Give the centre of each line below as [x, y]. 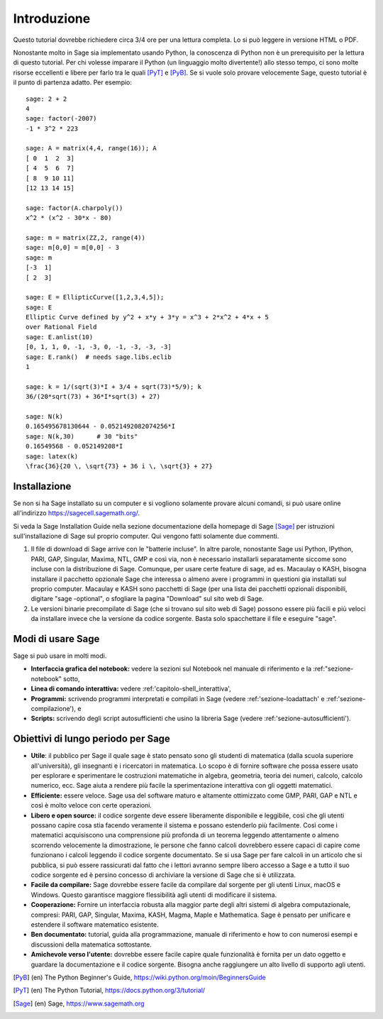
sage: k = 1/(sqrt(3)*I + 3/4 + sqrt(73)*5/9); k [114, 386]
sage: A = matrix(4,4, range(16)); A [91, 148]
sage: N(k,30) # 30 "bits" [82, 436]
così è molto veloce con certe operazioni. [91, 805]
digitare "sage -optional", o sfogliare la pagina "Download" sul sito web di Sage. [148, 599]
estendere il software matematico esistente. [95, 924]
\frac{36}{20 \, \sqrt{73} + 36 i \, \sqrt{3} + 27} [119, 466]
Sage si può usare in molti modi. [60, 656]
